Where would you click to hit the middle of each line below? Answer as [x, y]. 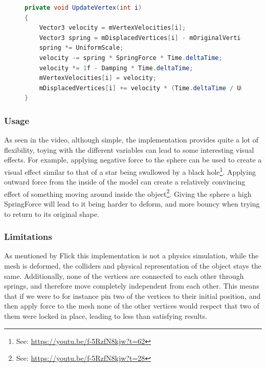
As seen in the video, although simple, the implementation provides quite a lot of [131, 140]
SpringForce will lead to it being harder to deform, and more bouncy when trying [132, 204]
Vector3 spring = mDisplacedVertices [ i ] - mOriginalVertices [145, 38]
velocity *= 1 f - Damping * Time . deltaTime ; [116, 68]
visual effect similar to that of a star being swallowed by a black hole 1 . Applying [130, 171]
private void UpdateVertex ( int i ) [83, 8]
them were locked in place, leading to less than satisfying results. [106, 316]
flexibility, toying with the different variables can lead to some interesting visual [129, 149]
